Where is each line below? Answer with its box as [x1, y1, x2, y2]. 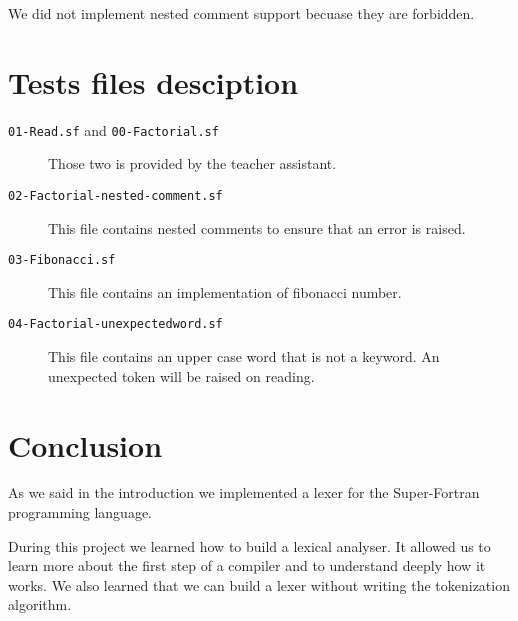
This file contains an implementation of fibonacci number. [48, 281, 402, 302]
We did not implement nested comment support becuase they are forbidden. [8, 3, 475, 23]
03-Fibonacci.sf [8, 253, 116, 268]
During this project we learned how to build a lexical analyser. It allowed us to [8, 535, 491, 556]
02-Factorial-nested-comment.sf [8, 188, 223, 203]
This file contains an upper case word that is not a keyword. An [48, 346, 440, 367]
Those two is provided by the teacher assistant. [48, 153, 337, 174]
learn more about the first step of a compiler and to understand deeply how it [8, 555, 486, 576]
